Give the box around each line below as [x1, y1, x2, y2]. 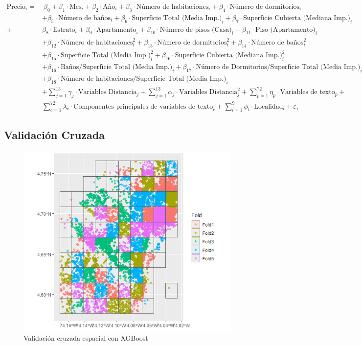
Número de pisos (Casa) [159, 26, 232, 33]
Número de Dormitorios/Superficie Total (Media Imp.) [196, 64, 361, 71]
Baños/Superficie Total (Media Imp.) [60, 64, 173, 71]
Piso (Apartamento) [255, 26, 316, 33]
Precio [6, 3, 25, 11]
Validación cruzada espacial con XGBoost [23, 333, 148, 343]
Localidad [254, 103, 283, 110]
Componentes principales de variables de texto [73, 103, 213, 110]
